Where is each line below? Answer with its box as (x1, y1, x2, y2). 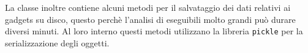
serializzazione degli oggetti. (5, 36, 110, 49)
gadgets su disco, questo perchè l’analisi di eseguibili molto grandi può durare (5, 13, 296, 25)
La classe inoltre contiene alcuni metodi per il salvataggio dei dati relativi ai (5, 1, 291, 13)
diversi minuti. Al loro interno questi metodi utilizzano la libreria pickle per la (5, 25, 303, 37)
